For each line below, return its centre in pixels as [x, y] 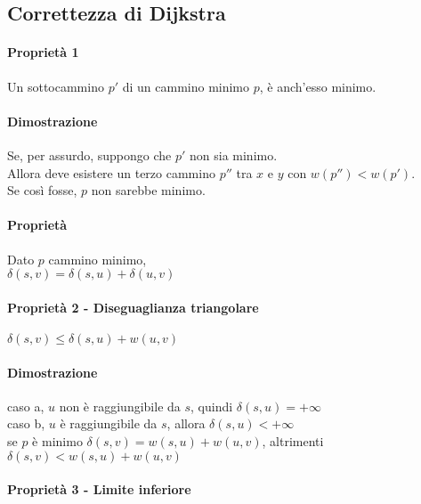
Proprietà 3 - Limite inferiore [99, 489]
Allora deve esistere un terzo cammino [111, 172]
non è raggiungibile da [120, 406]
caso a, [26, 406]
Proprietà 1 [43, 52]
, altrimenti [293, 440]
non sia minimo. [234, 154]
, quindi [212, 406]
